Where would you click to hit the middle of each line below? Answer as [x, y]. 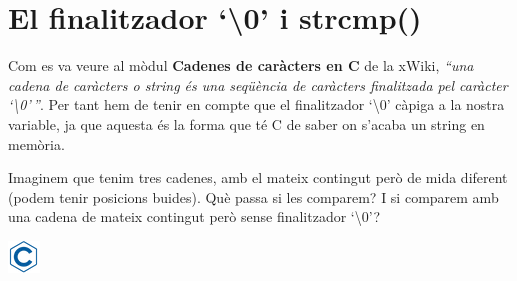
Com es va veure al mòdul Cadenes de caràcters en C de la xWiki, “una [241, 65]
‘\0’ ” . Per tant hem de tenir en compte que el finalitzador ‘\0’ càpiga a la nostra [256, 104]
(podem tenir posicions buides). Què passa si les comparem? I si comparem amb [253, 196]
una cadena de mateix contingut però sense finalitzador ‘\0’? [194, 216]
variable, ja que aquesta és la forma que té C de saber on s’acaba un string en [246, 123]
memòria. [36, 143]
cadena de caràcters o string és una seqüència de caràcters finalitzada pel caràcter [258, 84]
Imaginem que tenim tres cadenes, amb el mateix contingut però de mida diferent [258, 177]
